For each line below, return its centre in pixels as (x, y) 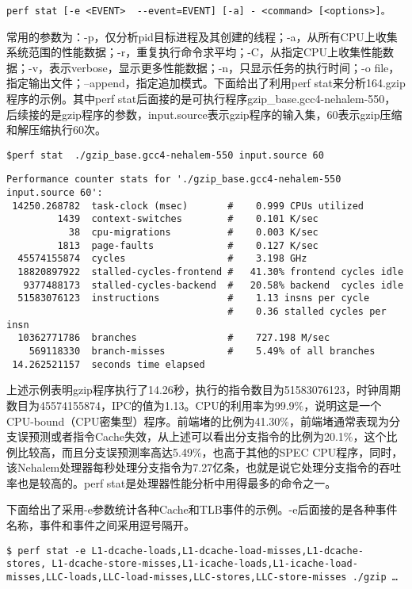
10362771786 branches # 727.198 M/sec (174, 338)
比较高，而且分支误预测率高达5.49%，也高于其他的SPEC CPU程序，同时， (210, 451)
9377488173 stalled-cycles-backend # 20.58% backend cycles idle (214, 285)
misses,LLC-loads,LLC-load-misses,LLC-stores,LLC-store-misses (177, 577)
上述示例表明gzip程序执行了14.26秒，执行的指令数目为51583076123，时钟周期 (204, 390)
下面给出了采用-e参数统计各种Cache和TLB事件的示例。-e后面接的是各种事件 (202, 509)
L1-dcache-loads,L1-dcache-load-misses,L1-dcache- (228, 551)
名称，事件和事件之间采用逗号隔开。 (101, 525)
